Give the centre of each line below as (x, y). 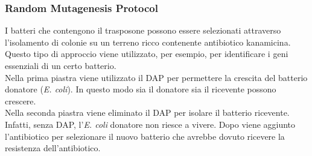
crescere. (21, 100)
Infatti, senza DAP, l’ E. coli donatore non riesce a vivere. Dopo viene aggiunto (150, 124)
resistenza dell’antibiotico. (53, 148)
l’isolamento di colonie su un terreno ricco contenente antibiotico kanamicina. (148, 42)
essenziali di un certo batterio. (61, 65)
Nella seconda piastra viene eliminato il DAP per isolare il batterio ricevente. (147, 112)
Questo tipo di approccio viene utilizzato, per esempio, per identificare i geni (147, 54)
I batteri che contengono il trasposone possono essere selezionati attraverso (143, 30)
